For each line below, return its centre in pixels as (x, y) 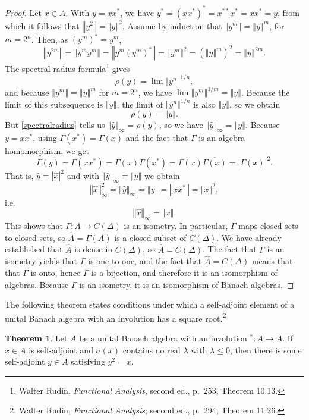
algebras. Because (37, 284)
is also (204, 104)
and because (27, 92)
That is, (19, 175)
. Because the (265, 92)
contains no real (152, 350)
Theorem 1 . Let (36, 338)
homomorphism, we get (47, 150)
